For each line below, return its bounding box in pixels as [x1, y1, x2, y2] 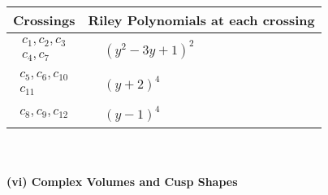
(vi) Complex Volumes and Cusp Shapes [6, 172, 238, 189]
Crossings [13, 11, 76, 29]
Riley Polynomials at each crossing [88, 11, 315, 29]
